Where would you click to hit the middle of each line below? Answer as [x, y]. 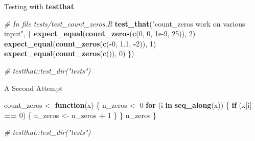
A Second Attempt [33, 88]
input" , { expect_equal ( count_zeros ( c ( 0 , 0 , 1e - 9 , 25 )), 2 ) [100, 33]
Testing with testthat [39, 6]
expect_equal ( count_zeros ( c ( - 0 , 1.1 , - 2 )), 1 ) [80, 43]
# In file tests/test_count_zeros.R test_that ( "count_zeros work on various [125, 23]
